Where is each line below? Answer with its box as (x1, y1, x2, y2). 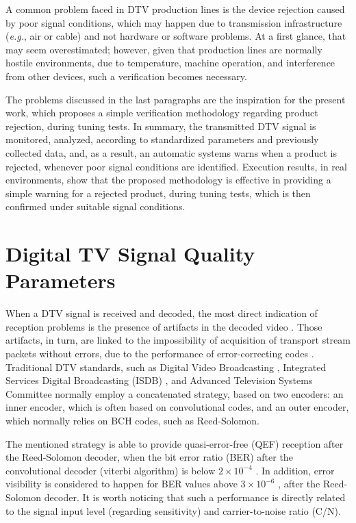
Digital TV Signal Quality (5, 240, 255, 268)
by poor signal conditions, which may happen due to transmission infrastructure (5, 15, 342, 29)
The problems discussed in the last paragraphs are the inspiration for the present (5, 92, 346, 106)
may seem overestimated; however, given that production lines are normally (5, 42, 322, 56)
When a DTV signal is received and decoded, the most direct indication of (5, 306, 318, 320)
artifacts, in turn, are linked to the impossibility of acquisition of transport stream (5, 333, 351, 347)
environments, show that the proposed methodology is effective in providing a (5, 173, 331, 187)
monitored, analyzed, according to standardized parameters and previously (5, 132, 319, 146)
